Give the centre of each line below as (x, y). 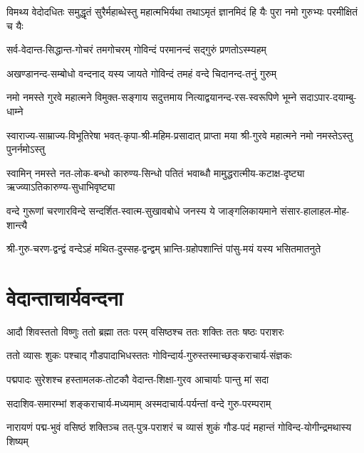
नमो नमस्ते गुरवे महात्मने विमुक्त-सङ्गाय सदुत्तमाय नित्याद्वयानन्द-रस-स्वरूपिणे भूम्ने (152, 97)
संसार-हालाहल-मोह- (315, 210)
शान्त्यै (17, 224)
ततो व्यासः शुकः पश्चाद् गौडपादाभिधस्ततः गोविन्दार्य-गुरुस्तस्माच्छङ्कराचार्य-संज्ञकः (149, 355)
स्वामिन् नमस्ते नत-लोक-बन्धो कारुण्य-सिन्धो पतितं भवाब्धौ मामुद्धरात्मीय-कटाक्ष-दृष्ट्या (156, 172)
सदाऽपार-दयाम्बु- (328, 97)
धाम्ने (15, 111)
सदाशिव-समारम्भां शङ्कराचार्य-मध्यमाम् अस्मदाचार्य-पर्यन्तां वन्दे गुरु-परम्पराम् (139, 403)
